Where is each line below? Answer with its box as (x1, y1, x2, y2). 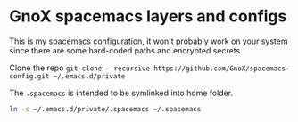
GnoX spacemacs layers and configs (9, 6, 287, 27)
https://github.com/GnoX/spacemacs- (153, 64, 290, 73)
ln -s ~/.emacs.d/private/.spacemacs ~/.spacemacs (9, 104, 202, 113)
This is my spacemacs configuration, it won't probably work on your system (9, 36, 288, 46)
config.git (9, 71, 50, 81)
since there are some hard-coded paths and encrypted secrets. (9, 45, 243, 55)
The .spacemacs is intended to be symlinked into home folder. (9, 87, 234, 98)
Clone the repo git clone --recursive (9, 62, 150, 73)
